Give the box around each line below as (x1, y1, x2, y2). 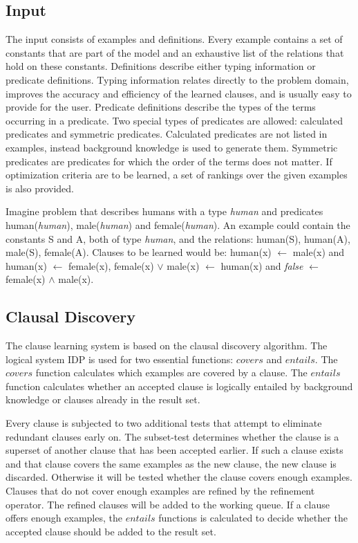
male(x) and (292, 245, 345, 259)
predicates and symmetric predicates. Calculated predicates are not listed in (6, 127, 328, 141)
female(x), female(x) (68, 258, 154, 273)
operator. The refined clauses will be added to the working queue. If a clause (6, 497, 330, 511)
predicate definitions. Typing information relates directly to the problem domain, (6, 72, 349, 86)
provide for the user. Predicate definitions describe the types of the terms (6, 100, 316, 114)
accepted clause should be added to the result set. (6, 524, 216, 538)
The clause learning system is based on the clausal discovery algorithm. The (6, 338, 328, 353)
